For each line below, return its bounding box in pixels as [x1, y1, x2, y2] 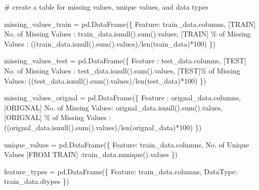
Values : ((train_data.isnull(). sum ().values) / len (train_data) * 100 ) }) [4, 38, 216, 49]
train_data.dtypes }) [4, 176, 69, 186]
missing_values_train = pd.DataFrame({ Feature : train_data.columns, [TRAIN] [4, 18, 256, 29]
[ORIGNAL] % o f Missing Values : [4, 112, 111, 123]
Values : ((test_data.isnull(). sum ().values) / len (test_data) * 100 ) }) [4, 75, 206, 86]
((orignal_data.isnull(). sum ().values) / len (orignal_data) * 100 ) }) [4, 122, 202, 132]
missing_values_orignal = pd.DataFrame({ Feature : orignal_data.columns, [4, 92, 241, 103]
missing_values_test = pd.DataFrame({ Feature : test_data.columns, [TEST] [4, 55, 246, 66]
